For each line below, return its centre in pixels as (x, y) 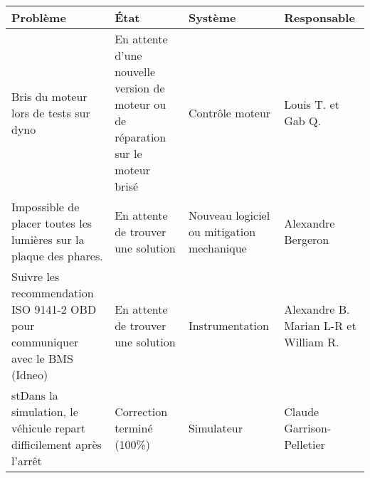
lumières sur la (48, 239)
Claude (302, 411)
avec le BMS (42, 358)
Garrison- (308, 428)
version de (140, 88)
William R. (312, 342)
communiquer (45, 342)
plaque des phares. (57, 256)
